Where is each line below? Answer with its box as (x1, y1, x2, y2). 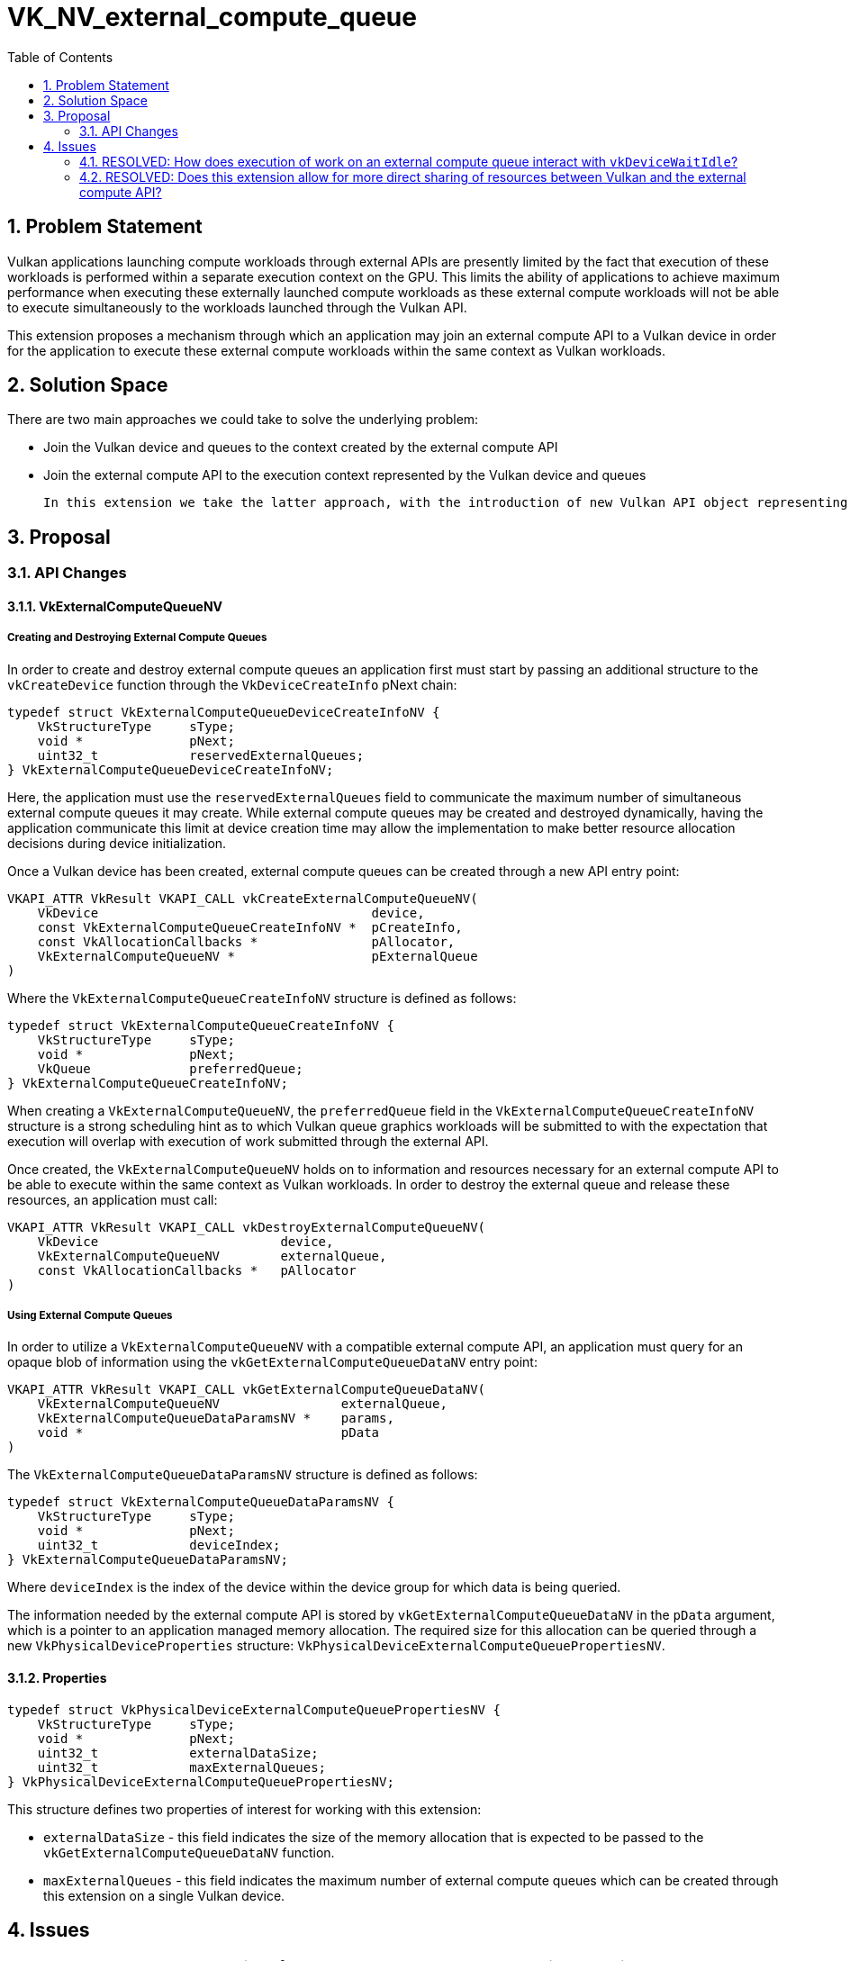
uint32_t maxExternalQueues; (37, 1759, 327, 1775)
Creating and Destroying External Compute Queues (7, 631, 267, 645)
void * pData (37, 1425, 380, 1441)
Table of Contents (7, 49, 113, 65)
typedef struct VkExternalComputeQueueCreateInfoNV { (7, 1017, 394, 1033)
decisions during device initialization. (7, 835, 227, 851)
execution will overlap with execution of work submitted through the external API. (7, 1133, 489, 1149)
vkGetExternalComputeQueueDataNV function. (43, 1844, 335, 1860)
